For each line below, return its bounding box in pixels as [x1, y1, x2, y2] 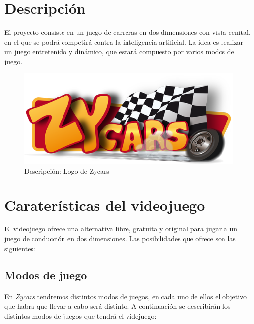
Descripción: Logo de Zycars [24, 165, 109, 176]
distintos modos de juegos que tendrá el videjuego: [4, 310, 157, 321]
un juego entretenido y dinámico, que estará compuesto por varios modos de [4, 46, 234, 57]
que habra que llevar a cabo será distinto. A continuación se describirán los [4, 301, 231, 311]
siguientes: [4, 243, 35, 253]
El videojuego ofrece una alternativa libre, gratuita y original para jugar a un [4, 224, 238, 234]
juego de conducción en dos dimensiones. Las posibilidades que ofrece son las [4, 233, 236, 244]
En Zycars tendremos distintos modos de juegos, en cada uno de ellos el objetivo [4, 291, 247, 301]
